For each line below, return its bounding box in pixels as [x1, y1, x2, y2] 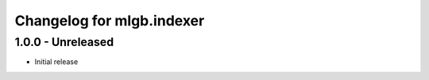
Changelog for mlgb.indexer [14, 12, 205, 29]
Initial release [34, 57, 79, 67]
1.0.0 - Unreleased [14, 35, 114, 49]
